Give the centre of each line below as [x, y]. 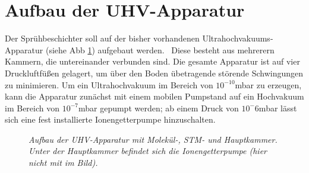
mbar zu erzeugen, [268, 84]
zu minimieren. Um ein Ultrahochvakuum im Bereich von [109, 84]
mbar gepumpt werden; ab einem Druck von [158, 108]
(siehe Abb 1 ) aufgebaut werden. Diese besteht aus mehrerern [160, 49]
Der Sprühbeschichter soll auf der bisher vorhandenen [102, 38]
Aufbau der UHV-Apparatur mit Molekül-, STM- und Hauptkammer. [153, 139]
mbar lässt [278, 108]
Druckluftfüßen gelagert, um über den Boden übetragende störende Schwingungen [154, 73]
